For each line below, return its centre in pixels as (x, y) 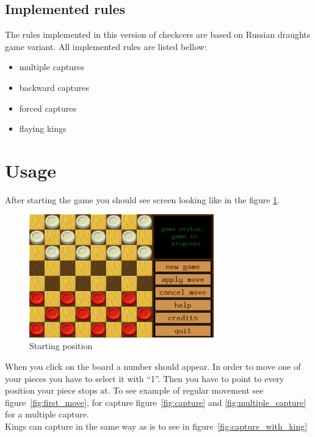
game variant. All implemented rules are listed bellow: (106, 46)
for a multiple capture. (47, 414)
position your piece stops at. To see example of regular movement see (134, 390)
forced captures (48, 108)
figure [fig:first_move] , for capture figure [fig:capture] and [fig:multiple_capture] (156, 402)
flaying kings (43, 128)
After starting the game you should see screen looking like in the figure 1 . (143, 199)
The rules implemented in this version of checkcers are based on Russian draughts (158, 34)
